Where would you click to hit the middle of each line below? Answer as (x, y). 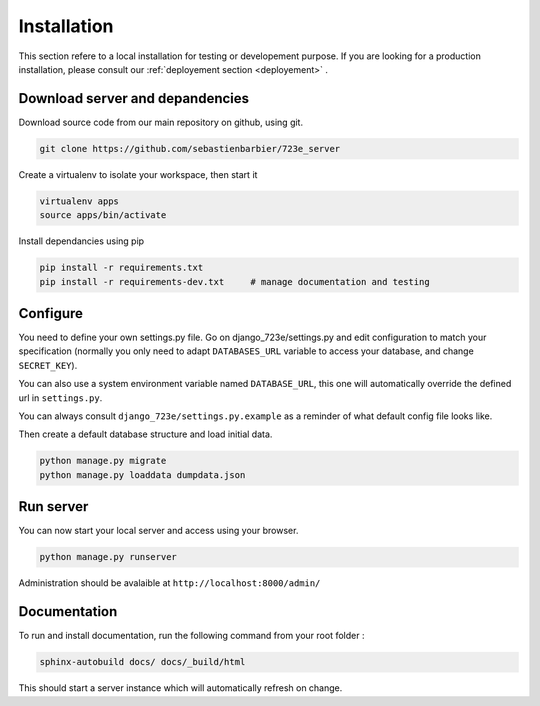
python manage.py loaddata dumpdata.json (142, 474)
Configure (51, 313)
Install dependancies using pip (81, 241)
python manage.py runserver (108, 557)
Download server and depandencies (134, 98)
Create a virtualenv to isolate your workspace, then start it (138, 174)
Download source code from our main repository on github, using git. (161, 122)
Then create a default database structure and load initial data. (145, 434)
